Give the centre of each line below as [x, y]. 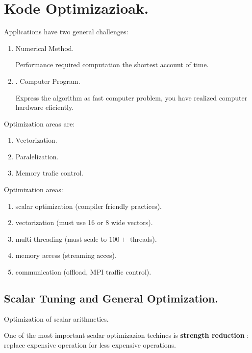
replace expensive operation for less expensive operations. [90, 345]
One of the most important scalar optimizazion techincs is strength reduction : [126, 335]
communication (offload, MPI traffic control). [83, 272]
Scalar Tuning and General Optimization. [111, 298]
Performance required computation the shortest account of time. [112, 64]
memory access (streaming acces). [66, 255]
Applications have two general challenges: [66, 32]
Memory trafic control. [49, 173]
